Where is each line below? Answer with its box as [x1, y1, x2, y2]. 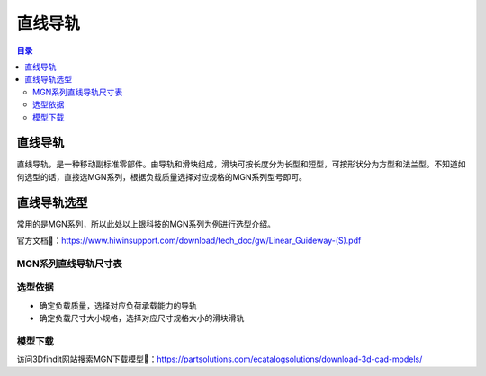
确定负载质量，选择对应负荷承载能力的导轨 [39, 300, 197, 310]
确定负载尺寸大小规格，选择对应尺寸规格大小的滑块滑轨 [39, 313, 245, 324]
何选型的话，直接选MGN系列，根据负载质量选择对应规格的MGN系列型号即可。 [16, 171, 308, 182]
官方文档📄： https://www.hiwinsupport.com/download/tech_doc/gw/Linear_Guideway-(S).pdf [16, 235, 362, 246]
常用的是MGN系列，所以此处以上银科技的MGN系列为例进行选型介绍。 [16, 219, 276, 229]
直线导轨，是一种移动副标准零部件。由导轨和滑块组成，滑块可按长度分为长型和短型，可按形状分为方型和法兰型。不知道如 [16, 158, 466, 170]
